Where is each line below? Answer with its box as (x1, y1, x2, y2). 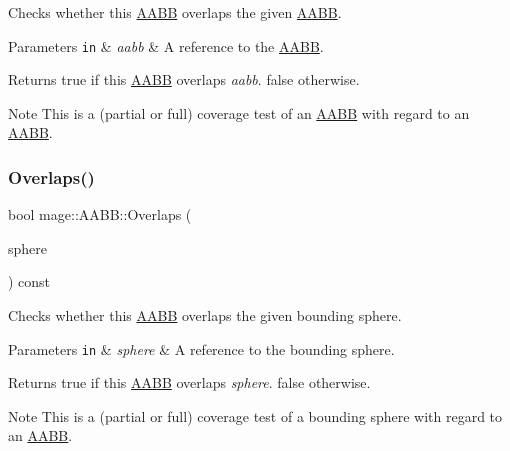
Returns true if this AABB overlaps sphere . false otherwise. (8, 372, 371, 393)
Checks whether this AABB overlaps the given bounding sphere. (8, 305, 402, 326)
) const (8, 271, 51, 292)
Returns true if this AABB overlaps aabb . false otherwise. (8, 69, 360, 90)
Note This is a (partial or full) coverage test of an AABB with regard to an (8, 102, 470, 123)
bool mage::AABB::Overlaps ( (8, 204, 192, 225)
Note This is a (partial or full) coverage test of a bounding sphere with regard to (8, 405, 503, 426)
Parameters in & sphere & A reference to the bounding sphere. (8, 338, 395, 359)
